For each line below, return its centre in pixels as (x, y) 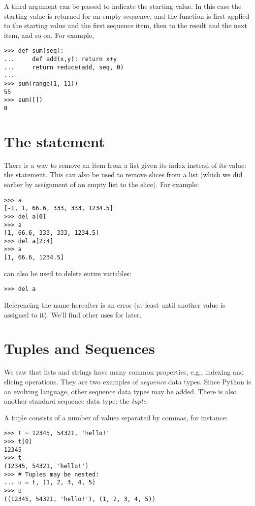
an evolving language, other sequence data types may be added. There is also (120, 391)
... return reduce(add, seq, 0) (64, 67)
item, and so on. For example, (49, 35)
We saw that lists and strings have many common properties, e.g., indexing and (124, 372)
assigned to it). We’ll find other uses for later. (73, 314)
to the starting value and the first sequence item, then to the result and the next (126, 25)
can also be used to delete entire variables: (68, 273)
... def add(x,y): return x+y (61, 59)
